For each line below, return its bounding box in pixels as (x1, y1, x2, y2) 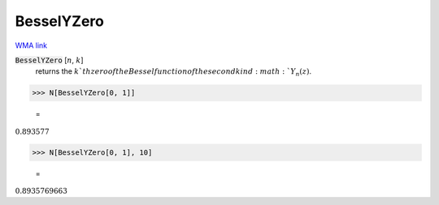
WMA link (15, 41, 48, 50)
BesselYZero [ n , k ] (15, 55, 84, 65)
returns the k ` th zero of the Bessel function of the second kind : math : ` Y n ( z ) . (35, 66, 312, 79)
